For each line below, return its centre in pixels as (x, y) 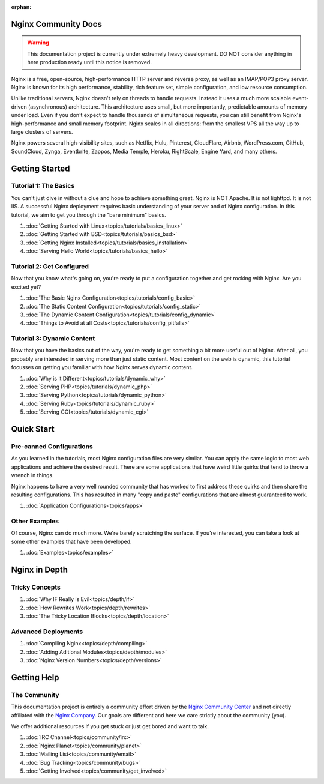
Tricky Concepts (36, 587)
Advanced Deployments (47, 632)
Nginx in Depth (40, 570)
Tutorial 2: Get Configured (50, 266)
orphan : (21, 7)
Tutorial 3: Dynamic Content (53, 339)
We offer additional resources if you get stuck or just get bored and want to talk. (110, 726)
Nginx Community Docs (56, 24)
